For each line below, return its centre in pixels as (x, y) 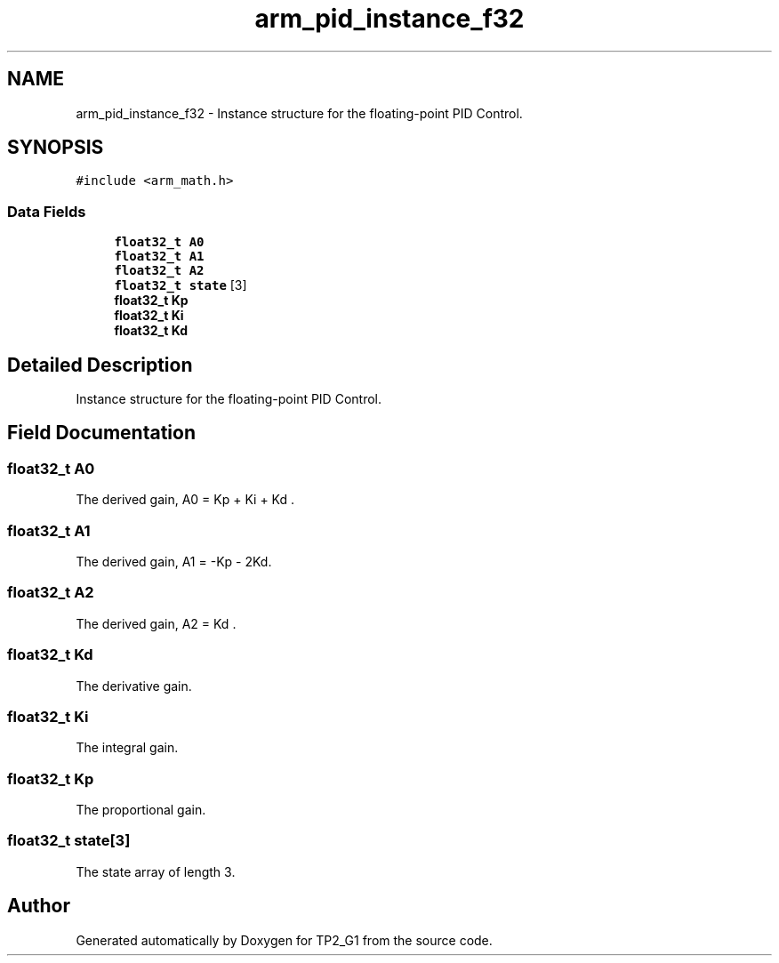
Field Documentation (101, 433)
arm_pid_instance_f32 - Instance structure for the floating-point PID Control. (299, 113)
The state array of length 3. (156, 871)
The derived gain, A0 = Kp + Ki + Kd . (185, 500)
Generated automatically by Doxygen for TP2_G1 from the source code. (284, 940)
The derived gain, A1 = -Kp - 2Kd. (174, 562)
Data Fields (47, 211)
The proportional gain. (141, 810)
